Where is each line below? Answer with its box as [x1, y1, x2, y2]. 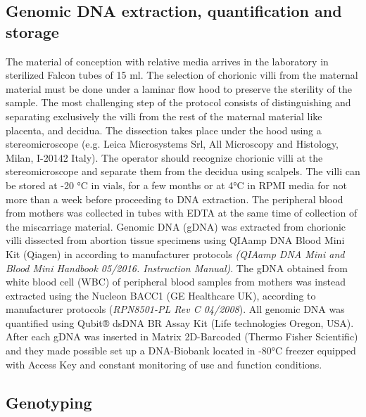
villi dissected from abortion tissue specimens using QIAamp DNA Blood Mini [6, 233, 345, 248]
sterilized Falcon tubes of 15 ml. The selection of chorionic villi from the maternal [6, 68, 358, 82]
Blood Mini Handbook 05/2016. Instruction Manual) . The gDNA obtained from [6, 260, 348, 275]
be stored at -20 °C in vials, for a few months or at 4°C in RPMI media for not [6, 177, 347, 192]
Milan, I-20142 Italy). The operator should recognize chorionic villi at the [6, 150, 323, 165]
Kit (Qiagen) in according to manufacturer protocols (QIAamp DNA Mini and [6, 246, 345, 261]
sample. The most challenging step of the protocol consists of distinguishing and [6, 95, 351, 110]
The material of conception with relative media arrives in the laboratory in [6, 53, 329, 68]
